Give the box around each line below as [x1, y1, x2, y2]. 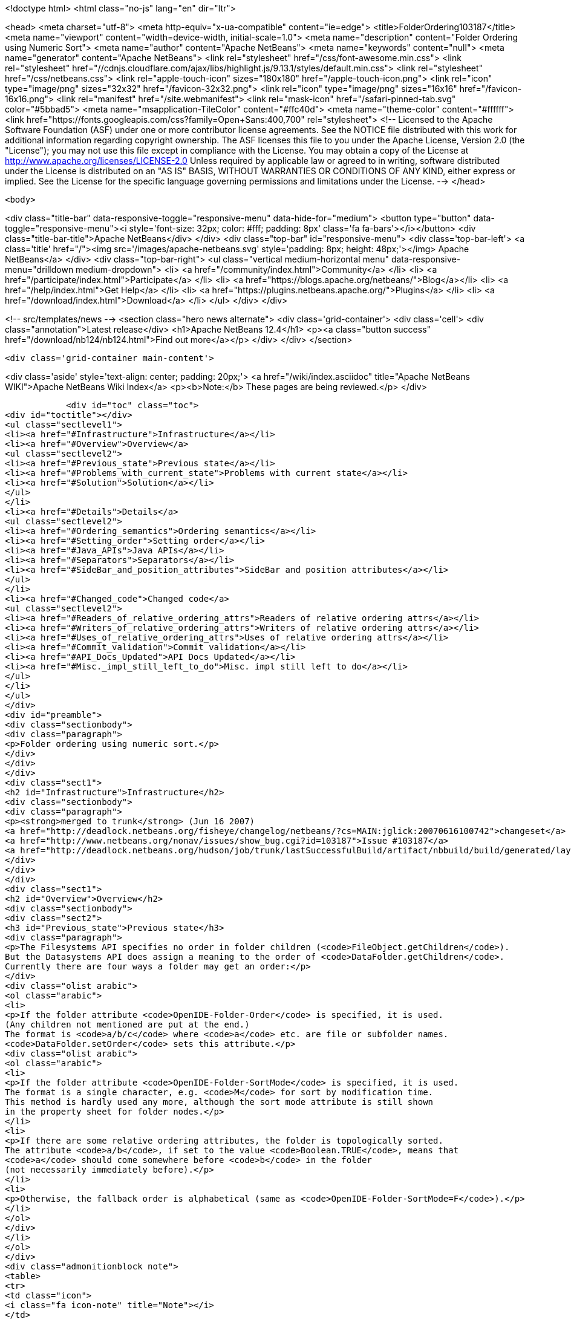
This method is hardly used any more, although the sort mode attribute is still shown [5, 1097, 434, 1107]
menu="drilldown [5, 264, 74, 275]
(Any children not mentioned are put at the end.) [5, 1020, 250, 1029]
